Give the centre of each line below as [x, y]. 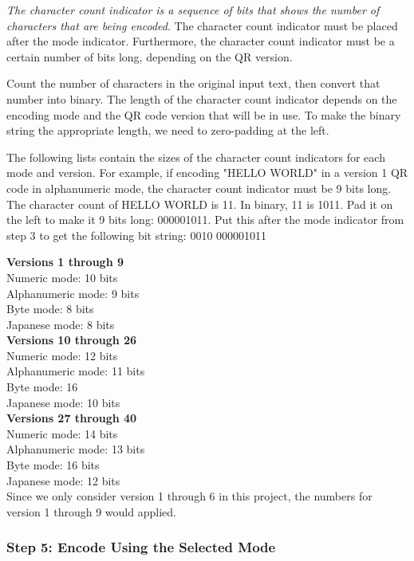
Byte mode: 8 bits [50, 309]
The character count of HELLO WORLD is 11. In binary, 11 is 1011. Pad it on [200, 204]
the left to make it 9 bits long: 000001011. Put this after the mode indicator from [205, 220]
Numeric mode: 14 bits [62, 433]
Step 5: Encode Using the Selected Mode [141, 547]
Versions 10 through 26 [72, 340]
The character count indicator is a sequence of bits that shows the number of [193, 10]
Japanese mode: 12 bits [63, 480]
